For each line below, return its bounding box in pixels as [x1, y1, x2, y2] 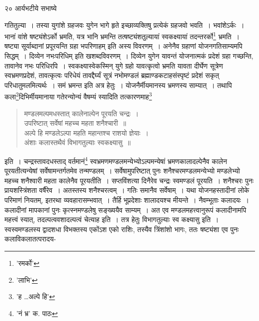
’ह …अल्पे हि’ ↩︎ [16, 291, 55, 302]
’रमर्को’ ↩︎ [16, 258, 40, 268]
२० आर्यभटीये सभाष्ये [4, 3, 57, 13]
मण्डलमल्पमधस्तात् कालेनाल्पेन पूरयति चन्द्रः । [24, 108, 139, 118]
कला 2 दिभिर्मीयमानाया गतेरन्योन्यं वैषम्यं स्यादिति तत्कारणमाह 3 [4, 90, 152, 102]
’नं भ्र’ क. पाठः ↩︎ [16, 308, 58, 318]
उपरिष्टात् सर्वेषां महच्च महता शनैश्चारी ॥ [24, 118, 126, 128]
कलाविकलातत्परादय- [4, 234, 56, 244]
